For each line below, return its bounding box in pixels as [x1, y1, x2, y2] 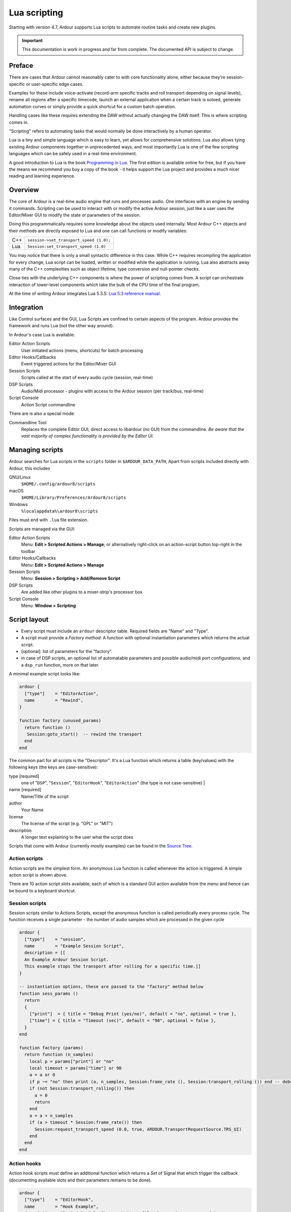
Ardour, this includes [9, 465, 50, 471]
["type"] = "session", [24, 936, 86, 942]
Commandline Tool [9, 419, 47, 425]
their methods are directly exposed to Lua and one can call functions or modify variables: [9, 228, 188, 234]
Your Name [21, 807, 44, 813]
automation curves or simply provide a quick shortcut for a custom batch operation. [9, 103, 177, 109]
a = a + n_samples [29, 1113, 73, 1118]
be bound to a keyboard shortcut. [9, 888, 76, 893]
